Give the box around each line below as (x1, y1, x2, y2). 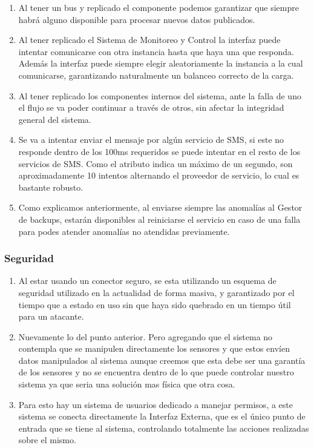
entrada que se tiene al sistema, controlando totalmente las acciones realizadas (18, 421, 309, 434)
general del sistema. (18, 113, 91, 125)
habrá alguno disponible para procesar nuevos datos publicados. (18, 13, 255, 25)
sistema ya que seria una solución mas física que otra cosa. (18, 378, 235, 390)
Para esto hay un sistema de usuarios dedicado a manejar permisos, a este (18, 398, 293, 410)
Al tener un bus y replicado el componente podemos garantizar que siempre (18, 1, 299, 13)
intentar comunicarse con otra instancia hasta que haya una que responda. (18, 45, 294, 58)
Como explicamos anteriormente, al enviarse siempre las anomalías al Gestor (18, 201, 303, 214)
